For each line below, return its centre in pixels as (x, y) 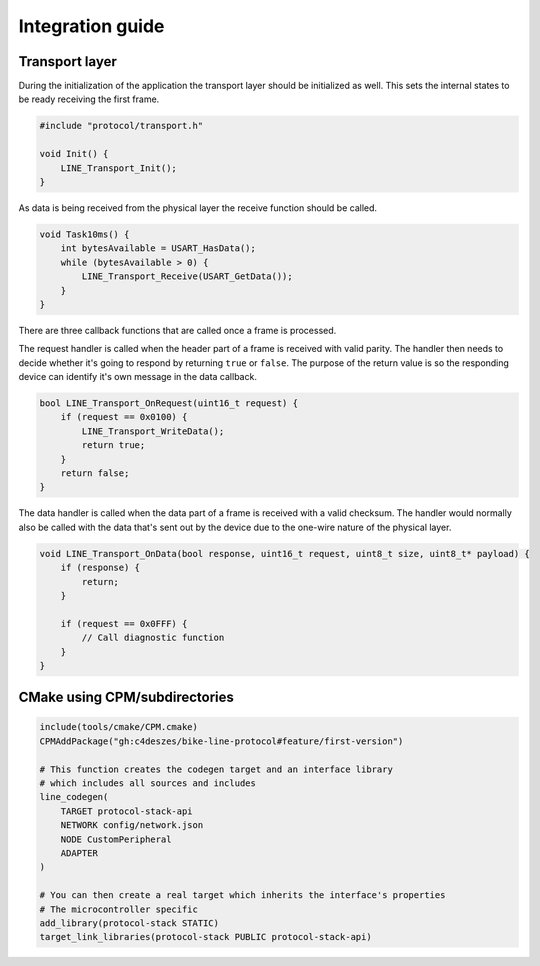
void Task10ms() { (84, 234)
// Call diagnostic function (153, 638)
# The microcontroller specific (119, 909)
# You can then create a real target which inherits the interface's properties (242, 895)
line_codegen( (74, 797)
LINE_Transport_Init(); (118, 168)
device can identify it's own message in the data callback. (137, 377)
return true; (113, 445)
